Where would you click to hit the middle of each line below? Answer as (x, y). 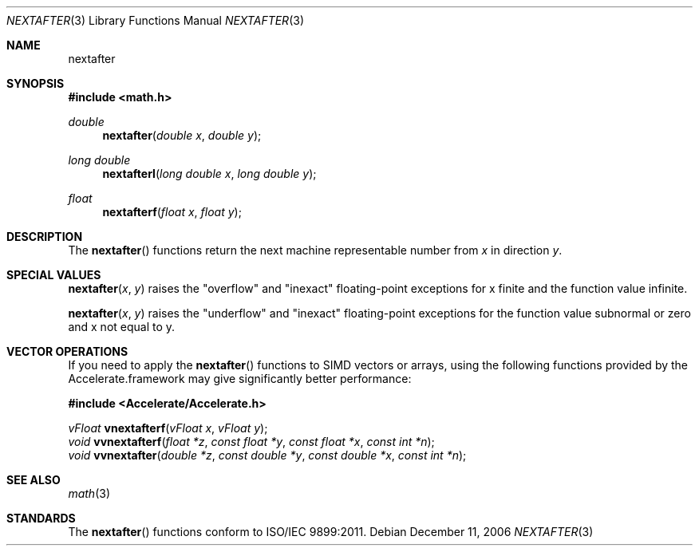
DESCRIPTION (45, 237)
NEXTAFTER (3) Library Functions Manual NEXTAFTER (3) (155, 20)
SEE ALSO (34, 480)
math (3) (89, 493)
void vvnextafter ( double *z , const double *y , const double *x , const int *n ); (267, 455)
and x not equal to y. (122, 327)
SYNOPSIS (36, 83)
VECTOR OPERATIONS (67, 351)
